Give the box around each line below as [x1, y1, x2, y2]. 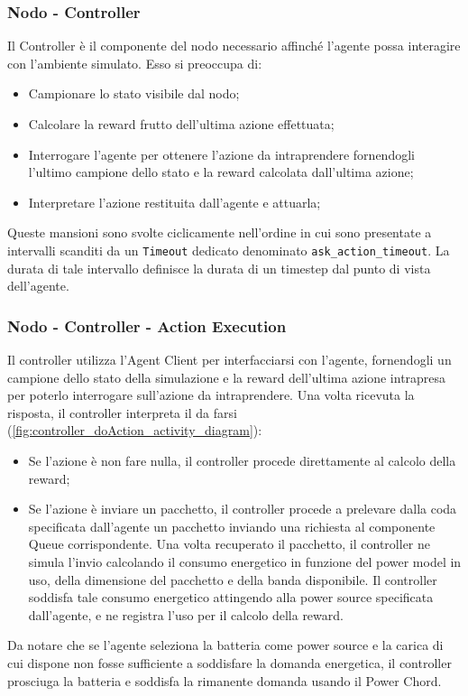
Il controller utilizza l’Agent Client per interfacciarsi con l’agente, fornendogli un [7, 350, 452, 369]
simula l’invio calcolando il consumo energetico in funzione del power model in [28, 552, 462, 571]
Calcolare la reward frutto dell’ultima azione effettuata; [28, 115, 335, 133]
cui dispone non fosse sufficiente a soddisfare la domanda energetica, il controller [7, 653, 452, 672]
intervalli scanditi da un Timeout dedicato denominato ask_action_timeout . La [7, 240, 450, 259]
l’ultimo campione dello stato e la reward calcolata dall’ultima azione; [28, 162, 414, 181]
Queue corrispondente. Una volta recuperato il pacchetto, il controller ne [28, 534, 431, 553]
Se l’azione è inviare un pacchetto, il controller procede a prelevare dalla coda [28, 499, 457, 518]
